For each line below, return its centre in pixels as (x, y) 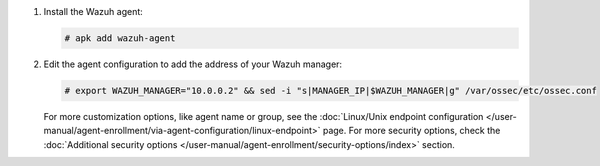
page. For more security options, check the (411, 131)
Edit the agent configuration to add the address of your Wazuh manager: (193, 64)
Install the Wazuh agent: (93, 11)
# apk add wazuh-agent (120, 38)
